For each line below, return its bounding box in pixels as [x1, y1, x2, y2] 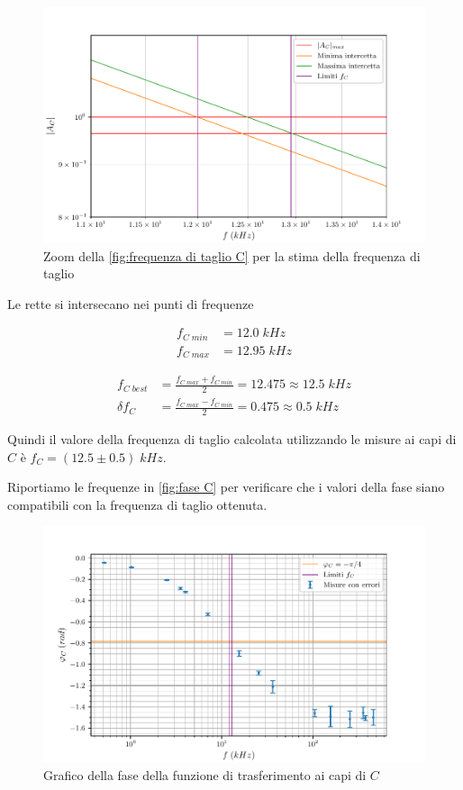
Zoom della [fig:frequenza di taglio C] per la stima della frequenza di [43, 246, 421, 265]
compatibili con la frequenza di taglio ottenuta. [7, 495, 268, 513]
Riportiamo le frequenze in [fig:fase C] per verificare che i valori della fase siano [7, 477, 445, 496]
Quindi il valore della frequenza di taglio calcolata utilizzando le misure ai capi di [7, 429, 457, 448]
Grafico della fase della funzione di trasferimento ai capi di [43, 765, 367, 784]
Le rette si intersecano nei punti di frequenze [7, 294, 254, 313]
